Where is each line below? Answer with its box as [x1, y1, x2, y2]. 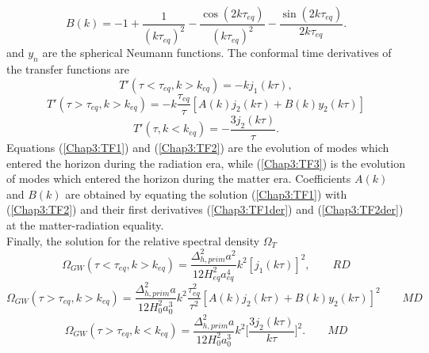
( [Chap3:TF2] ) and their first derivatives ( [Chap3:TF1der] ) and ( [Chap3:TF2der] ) [6, 201, 404, 218]
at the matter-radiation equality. [6, 217, 164, 233]
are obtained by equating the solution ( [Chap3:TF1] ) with [65, 185, 347, 202]
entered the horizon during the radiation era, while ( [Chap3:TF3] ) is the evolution [6, 154, 405, 171]
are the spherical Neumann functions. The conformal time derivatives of [42, 44, 392, 61]
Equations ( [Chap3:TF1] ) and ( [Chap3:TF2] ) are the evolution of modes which [6, 139, 389, 156]
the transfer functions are [6, 61, 130, 78]
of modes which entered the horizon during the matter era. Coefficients [6, 170, 351, 187]
